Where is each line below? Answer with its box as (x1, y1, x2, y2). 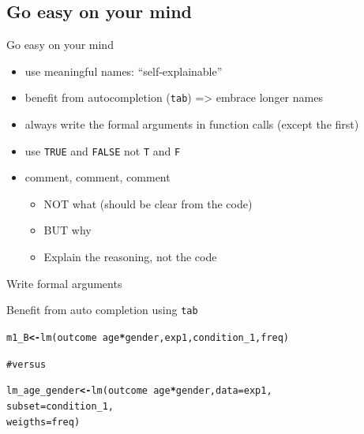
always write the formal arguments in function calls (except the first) (24, 116, 359, 133)
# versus (6, 358, 47, 370)
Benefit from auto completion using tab (6, 301, 198, 318)
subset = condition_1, (6, 400, 114, 412)
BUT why (43, 222, 92, 238)
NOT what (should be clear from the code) (43, 195, 253, 211)
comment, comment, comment (24, 169, 171, 185)
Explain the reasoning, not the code (43, 249, 217, 265)
